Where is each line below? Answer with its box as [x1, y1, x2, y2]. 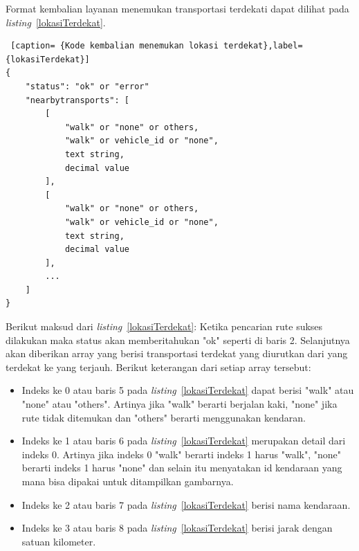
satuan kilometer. [21, 534, 96, 548]
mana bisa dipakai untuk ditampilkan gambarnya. [21, 474, 234, 488]
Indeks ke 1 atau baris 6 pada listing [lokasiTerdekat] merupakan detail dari [21, 433, 346, 448]
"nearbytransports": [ [25, 95, 129, 105]
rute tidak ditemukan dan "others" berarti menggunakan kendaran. [21, 410, 306, 424]
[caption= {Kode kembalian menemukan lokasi [10, 41, 219, 51]
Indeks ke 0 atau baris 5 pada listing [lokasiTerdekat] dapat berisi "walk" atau [21, 383, 354, 397]
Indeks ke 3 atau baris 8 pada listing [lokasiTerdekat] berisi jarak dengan [21, 521, 333, 535]
